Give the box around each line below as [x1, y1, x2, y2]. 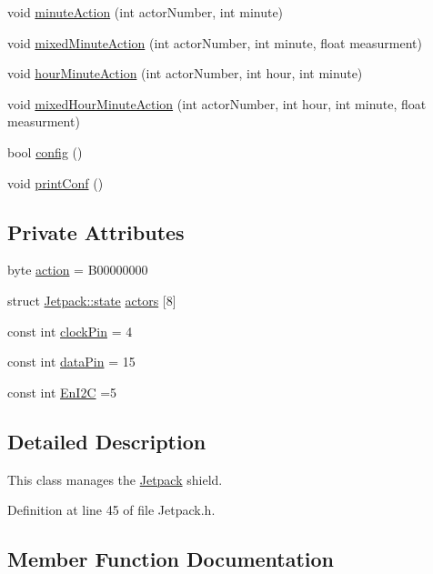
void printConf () [7, 173, 104, 192]
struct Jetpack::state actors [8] [7, 290, 176, 309]
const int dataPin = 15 [7, 352, 136, 371]
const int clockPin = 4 [7, 321, 133, 340]
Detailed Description [7, 427, 206, 455]
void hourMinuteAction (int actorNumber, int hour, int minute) [7, 64, 363, 83]
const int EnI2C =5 [7, 382, 117, 401]
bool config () [7, 142, 83, 161]
